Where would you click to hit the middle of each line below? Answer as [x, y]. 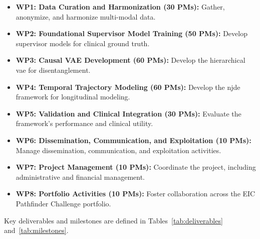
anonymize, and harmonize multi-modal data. [86, 16]
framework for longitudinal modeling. [73, 97]
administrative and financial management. [80, 176]
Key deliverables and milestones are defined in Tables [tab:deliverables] [113, 220]
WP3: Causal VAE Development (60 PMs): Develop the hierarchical [131, 60]
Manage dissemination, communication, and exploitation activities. [118, 150]
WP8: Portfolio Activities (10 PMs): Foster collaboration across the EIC [136, 194]
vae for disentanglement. [53, 70]
